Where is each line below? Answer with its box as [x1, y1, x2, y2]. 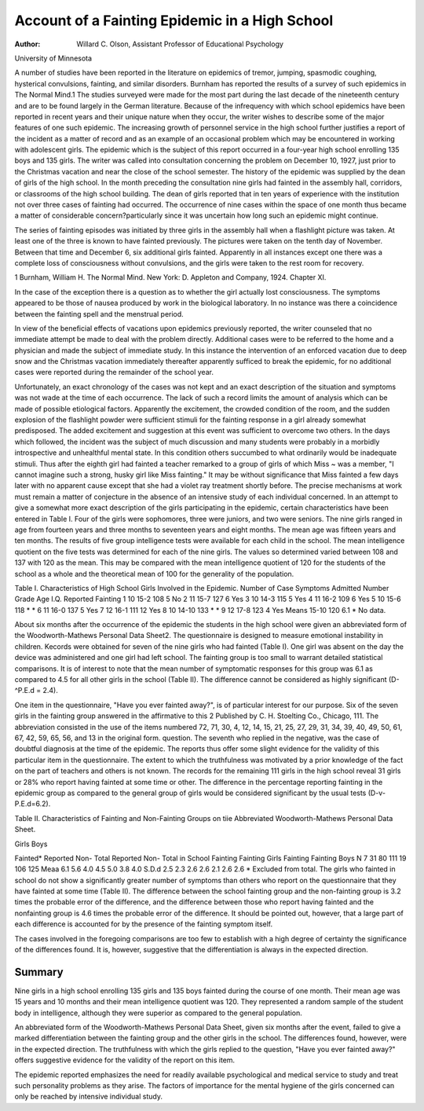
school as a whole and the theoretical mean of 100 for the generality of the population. [14, 569, 294, 578]
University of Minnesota [14, 53, 93, 63]
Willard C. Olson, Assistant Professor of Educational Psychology [76, 39, 284, 49]
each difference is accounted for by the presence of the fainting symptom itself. [14, 919, 273, 929]
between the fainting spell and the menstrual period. [14, 309, 184, 318]
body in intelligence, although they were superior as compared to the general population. [14, 1008, 302, 1017]
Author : [14, 39, 41, 49]
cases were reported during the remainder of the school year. [14, 368, 214, 377]
